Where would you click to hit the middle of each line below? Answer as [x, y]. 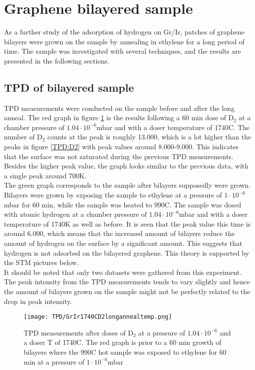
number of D [23, 137]
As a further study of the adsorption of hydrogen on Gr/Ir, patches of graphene [124, 32]
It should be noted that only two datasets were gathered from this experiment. [123, 272]
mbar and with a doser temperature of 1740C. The [173, 127]
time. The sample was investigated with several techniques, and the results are [123, 51]
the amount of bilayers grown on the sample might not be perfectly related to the [127, 291]
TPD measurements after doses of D [79, 332]
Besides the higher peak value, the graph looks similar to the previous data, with [126, 166]
